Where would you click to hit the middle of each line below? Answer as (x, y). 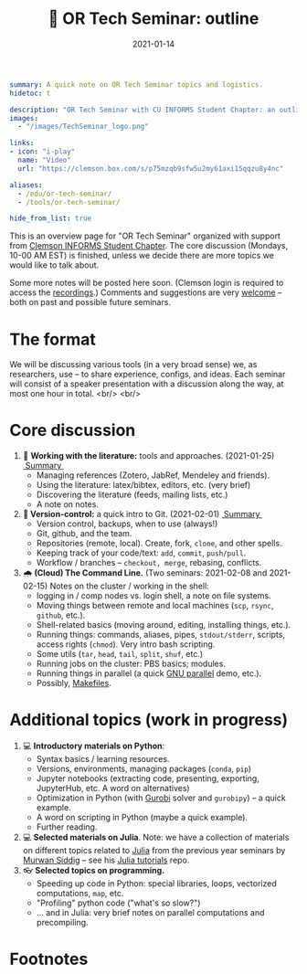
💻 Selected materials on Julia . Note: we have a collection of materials (156, 837)
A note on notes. (67, 504)
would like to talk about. (54, 265)
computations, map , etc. (80, 894)
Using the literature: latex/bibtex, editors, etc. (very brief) (143, 485)
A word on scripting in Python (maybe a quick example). (142, 818)
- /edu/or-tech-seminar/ (65, 194)
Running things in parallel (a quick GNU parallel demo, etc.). (149, 673)
